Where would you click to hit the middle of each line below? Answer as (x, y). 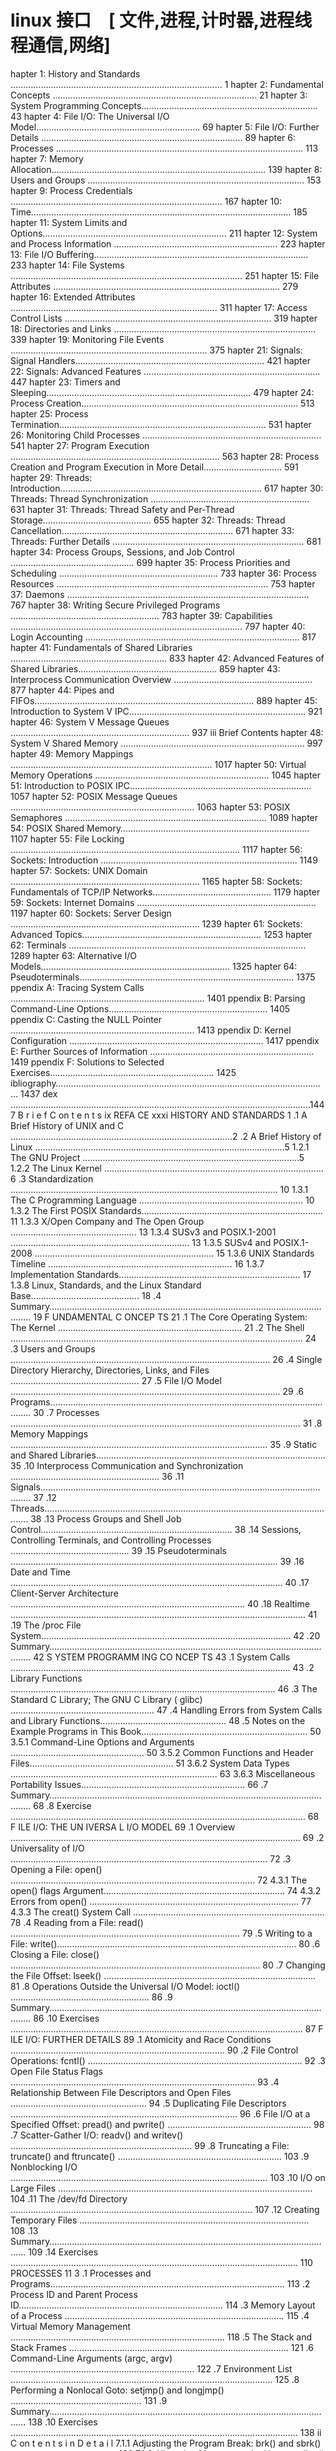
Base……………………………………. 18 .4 (86, 1295)
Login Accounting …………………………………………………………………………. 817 (163, 637)
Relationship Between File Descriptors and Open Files (121, 2092)
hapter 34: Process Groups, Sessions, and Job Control (122, 552)
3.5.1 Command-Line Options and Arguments (102, 1742)
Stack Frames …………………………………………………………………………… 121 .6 (162, 2347)
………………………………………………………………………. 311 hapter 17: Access (159, 307)
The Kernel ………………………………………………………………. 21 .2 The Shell (157, 1327)
